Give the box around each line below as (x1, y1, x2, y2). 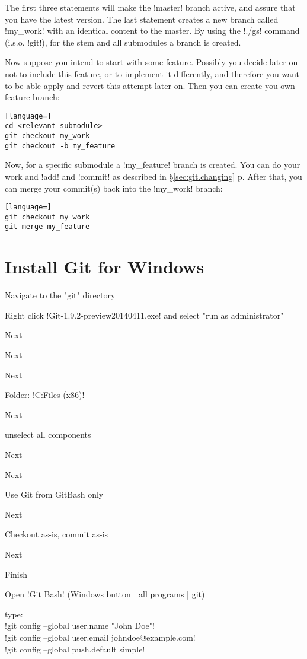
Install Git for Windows (5, 254, 204, 279)
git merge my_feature (5, 222, 90, 231)
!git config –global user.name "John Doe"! (5, 619, 155, 632)
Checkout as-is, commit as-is (5, 528, 108, 540)
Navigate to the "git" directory (5, 289, 116, 301)
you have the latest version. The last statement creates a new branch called (5, 12, 279, 25)
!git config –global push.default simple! (5, 642, 145, 655)
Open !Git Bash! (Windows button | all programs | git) (5, 588, 205, 600)
